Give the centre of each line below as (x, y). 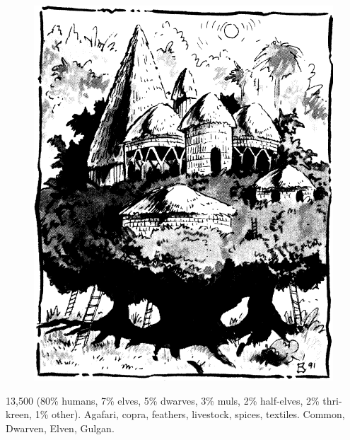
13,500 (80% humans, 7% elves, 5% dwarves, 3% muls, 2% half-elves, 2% (163, 400)
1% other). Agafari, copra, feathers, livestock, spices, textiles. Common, (190, 414)
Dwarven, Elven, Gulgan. (60, 428)
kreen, (19, 414)
